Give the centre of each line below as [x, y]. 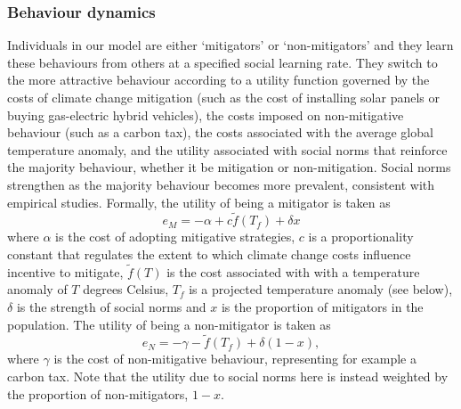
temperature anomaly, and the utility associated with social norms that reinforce [227, 149]
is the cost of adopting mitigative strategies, [175, 237]
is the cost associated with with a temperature [293, 271]
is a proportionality [361, 237]
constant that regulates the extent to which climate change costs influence [209, 254]
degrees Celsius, [126, 289]
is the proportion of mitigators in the [322, 306]
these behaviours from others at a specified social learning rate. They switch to [222, 62]
